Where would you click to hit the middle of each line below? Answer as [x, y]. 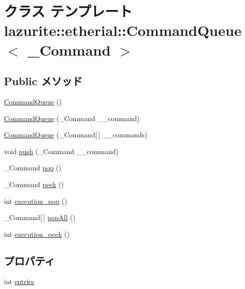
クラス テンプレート [68, 11]
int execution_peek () [37, 234]
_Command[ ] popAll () [40, 217]
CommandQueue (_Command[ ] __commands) [76, 135]
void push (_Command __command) [61, 151]
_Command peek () [34, 184]
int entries [19, 281]
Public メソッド [43, 81]
